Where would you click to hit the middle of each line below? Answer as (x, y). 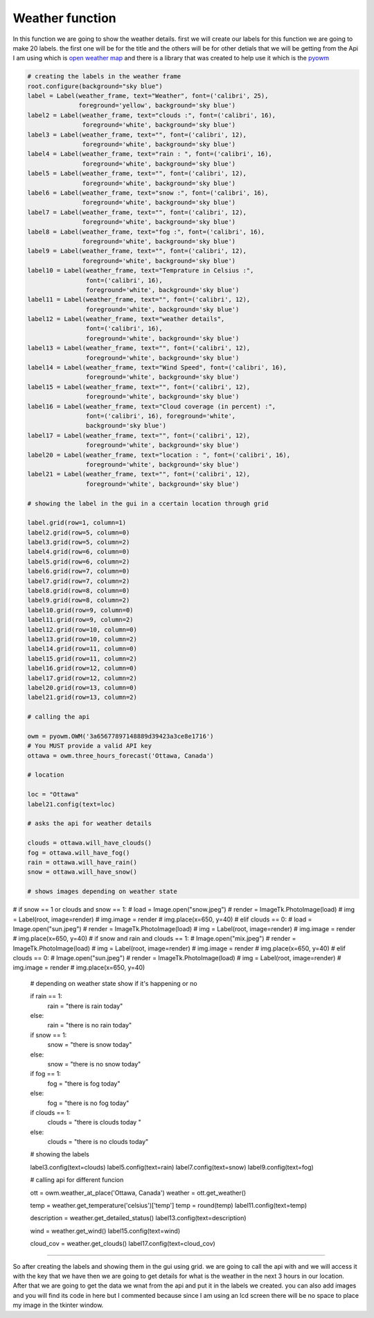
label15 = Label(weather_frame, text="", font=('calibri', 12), (139, 387)
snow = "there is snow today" (90, 1045)
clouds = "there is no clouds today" (98, 1142)
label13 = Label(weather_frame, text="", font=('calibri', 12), (139, 348)
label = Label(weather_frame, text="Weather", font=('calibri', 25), (148, 96)
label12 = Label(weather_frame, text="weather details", (126, 319)
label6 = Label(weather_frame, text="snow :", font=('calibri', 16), (148, 193)
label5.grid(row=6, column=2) (79, 561)
